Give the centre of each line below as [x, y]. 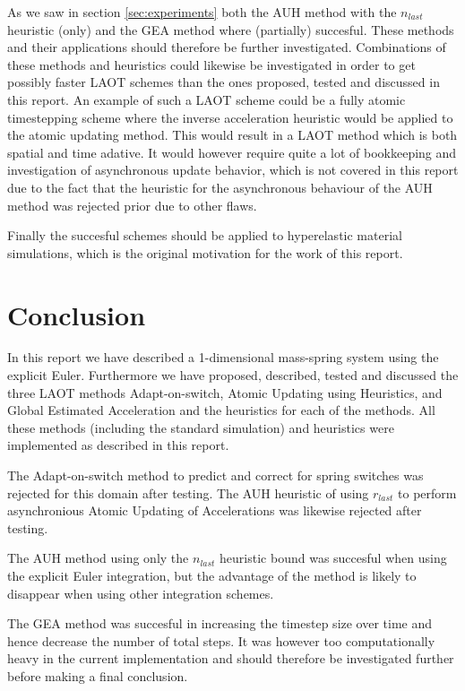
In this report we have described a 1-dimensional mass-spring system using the [223, 357]
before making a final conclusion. [98, 675]
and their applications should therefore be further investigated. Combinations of [227, 47]
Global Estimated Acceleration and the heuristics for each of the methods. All [221, 410]
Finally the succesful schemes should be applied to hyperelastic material [205, 235]
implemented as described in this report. [118, 445]
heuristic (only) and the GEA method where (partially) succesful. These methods [231, 29]
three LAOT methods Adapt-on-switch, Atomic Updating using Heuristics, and [225, 392]
